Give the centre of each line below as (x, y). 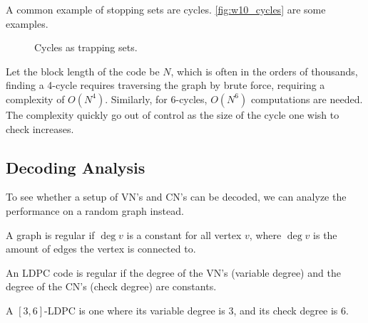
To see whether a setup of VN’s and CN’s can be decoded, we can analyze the (176, 197)
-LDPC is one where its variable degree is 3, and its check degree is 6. (196, 310)
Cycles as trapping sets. (86, 47)
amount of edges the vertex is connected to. (101, 249)
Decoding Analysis (76, 167)
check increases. (40, 128)
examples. (27, 23)
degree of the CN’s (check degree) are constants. (111, 286)
